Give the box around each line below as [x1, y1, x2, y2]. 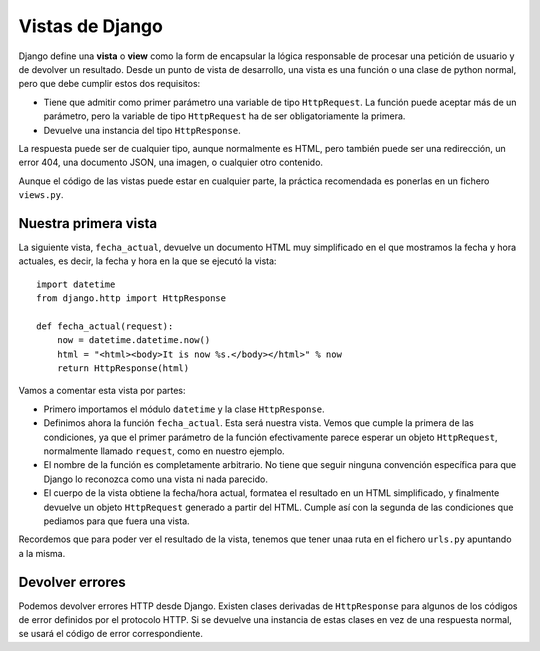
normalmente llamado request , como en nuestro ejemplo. [43, 445, 285, 457]
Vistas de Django [18, 15, 164, 37]
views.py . [18, 189, 64, 201]
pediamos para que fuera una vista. [43, 515, 190, 527]
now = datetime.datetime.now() [56, 335, 211, 346]
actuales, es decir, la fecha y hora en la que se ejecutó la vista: [18, 255, 277, 267]
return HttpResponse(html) [56, 363, 190, 374]
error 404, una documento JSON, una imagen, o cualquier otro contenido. [18, 156, 324, 169]
